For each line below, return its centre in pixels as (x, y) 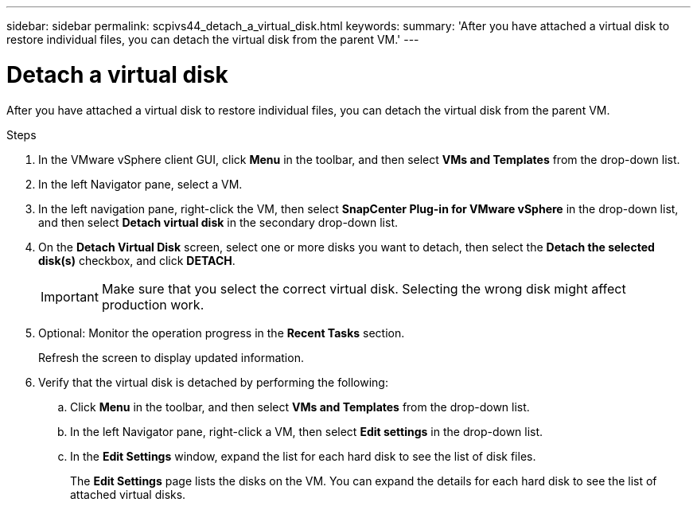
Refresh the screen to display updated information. (171, 357)
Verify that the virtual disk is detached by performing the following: (213, 382)
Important (70, 296)
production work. (153, 304)
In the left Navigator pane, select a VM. (140, 184)
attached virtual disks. (128, 494)
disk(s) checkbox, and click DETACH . (137, 260)
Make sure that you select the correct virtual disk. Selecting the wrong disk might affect (364, 288)
